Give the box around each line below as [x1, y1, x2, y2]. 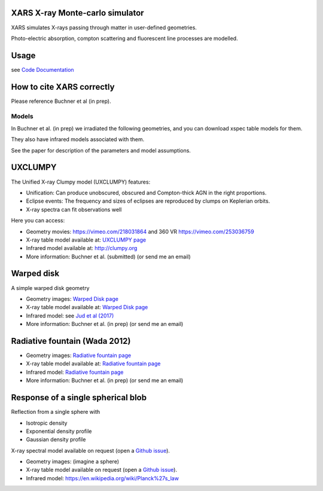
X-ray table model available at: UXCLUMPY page [26, 236, 147, 243]
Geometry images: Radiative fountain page [26, 352, 132, 359]
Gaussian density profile [26, 436, 86, 443]
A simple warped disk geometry [11, 284, 90, 291]
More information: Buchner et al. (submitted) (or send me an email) [26, 253, 191, 260]
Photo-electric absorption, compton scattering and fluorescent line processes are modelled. [11, 35, 239, 42]
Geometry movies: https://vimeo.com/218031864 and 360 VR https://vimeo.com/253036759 [26, 228, 254, 235]
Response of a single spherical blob [11, 392, 147, 403]
